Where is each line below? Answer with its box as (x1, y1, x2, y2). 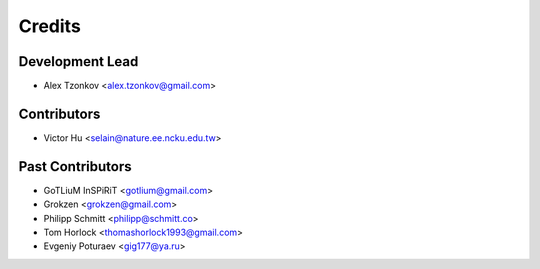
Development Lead (18, 53, 139, 70)
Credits (18, 15, 82, 37)
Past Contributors (18, 158, 132, 175)
